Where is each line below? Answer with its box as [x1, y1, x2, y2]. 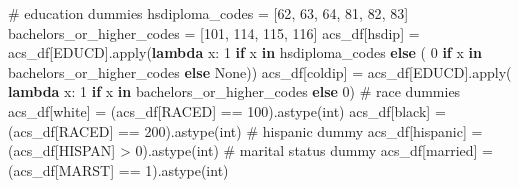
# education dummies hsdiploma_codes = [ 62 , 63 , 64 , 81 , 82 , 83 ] [8, 3, 409, 23]
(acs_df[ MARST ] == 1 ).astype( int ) [8, 159, 229, 180]
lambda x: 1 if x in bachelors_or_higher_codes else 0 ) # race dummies [8, 81, 461, 102]
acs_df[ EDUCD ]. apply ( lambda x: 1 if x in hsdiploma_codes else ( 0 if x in [8, 42, 482, 63]
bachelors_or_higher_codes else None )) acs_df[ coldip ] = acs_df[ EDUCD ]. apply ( [8, 61, 512, 82]
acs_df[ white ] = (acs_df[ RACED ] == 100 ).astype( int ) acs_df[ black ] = [8, 100, 446, 121]
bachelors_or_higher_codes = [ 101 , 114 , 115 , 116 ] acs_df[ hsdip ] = [8, 22, 420, 43]
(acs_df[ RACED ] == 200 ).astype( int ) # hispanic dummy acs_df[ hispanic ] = [8, 120, 483, 141]
